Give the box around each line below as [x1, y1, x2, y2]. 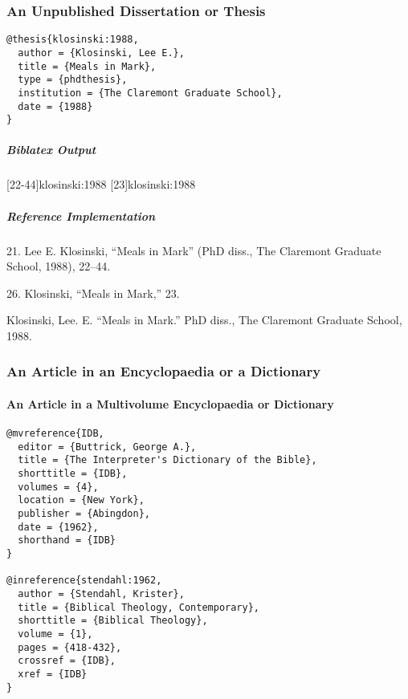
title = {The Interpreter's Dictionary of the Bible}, [18, 454, 317, 466]
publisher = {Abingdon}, [18, 508, 150, 520]
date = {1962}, [18, 521, 99, 533]
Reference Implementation [6, 207, 156, 224]
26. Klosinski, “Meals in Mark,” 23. [6, 284, 180, 301]
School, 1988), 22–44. [6, 258, 111, 274]
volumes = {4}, [18, 481, 99, 493]
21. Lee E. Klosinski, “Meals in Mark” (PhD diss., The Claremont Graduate [6, 242, 381, 258]
